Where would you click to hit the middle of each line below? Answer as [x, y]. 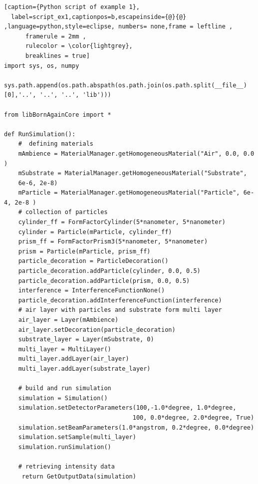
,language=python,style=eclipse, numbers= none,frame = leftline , [119, 27]
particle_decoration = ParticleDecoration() [93, 261]
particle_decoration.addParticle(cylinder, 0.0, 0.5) [109, 271]
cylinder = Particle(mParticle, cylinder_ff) [95, 232]
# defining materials [56, 144]
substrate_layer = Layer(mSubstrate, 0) [86, 340]
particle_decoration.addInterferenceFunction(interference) [120, 300]
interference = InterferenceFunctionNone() [92, 291]
